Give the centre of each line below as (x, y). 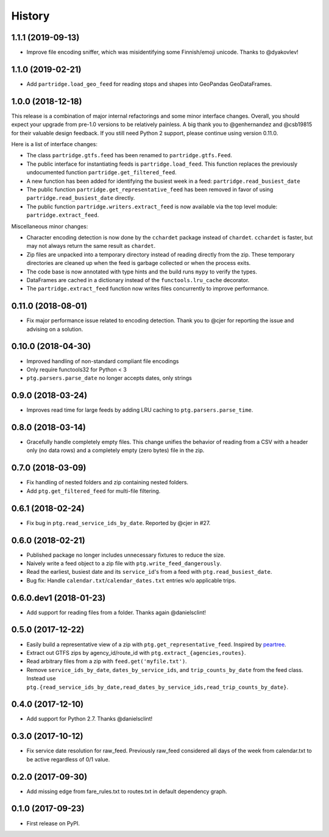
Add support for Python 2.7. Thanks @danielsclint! (89, 719)
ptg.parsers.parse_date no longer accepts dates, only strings (109, 378)
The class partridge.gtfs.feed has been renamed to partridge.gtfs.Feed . (129, 155)
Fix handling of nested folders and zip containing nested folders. (108, 482)
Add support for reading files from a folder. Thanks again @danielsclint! (116, 612)
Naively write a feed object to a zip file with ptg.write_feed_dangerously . (124, 563)
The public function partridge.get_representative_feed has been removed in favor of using (150, 189)
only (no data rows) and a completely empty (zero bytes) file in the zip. (115, 450)
